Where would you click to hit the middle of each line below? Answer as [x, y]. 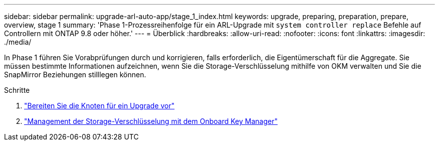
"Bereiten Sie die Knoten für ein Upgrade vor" [99, 106]
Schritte [17, 90]
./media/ [18, 42]
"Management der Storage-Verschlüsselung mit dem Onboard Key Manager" [151, 121]
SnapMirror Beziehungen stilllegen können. [75, 75]
